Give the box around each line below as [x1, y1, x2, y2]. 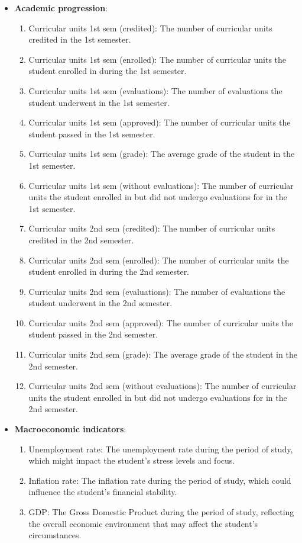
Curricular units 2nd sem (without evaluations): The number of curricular [28, 380, 297, 392]
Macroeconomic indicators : [14, 423, 126, 435]
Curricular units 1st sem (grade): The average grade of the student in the [28, 147, 295, 160]
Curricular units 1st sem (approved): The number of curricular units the [28, 116, 291, 128]
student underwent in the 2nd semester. [28, 297, 173, 309]
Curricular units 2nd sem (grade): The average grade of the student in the [28, 348, 297, 361]
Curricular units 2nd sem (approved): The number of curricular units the [28, 316, 294, 329]
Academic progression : [14, 2, 108, 14]
